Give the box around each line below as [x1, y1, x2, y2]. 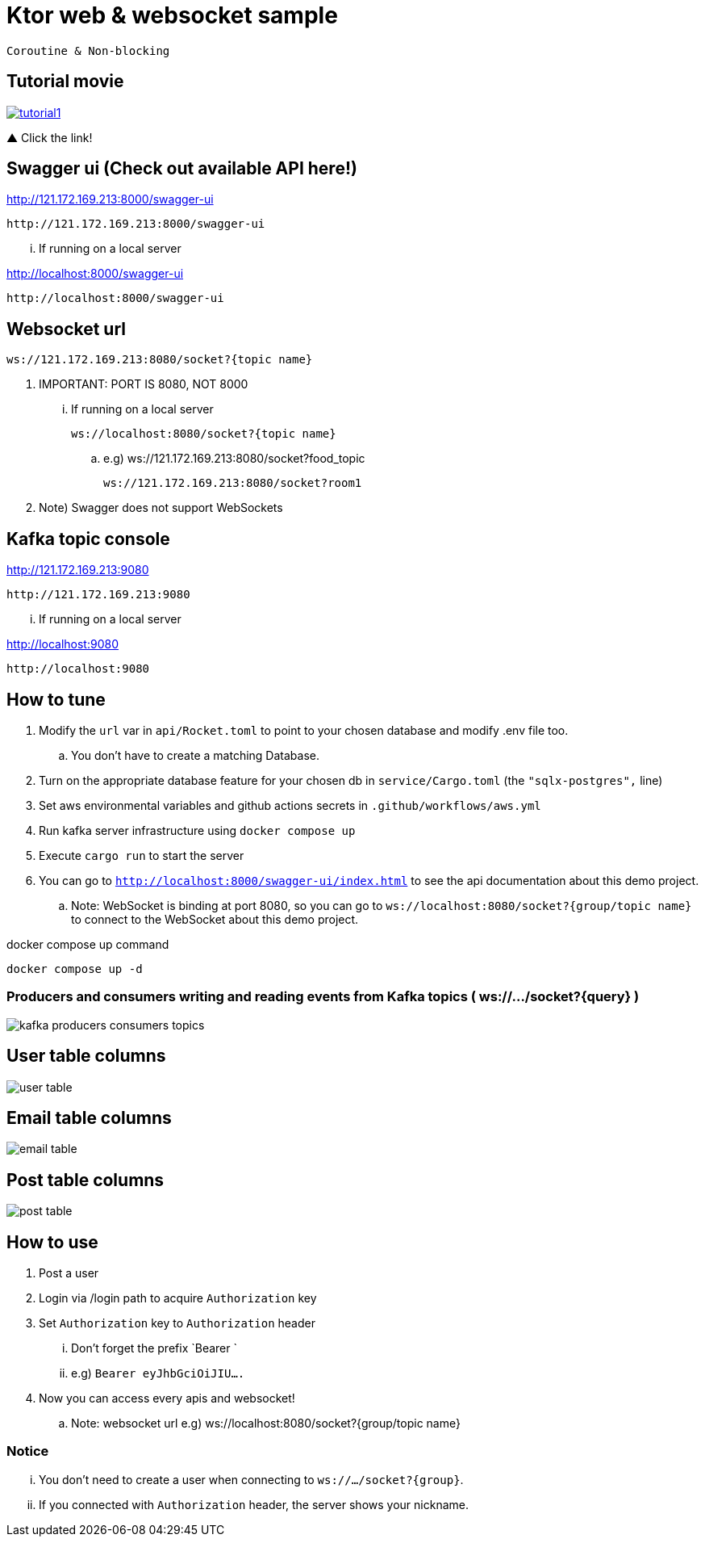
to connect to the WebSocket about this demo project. [71, 912, 359, 926]
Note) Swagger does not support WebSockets [39, 501, 283, 515]
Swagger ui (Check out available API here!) [6, 158, 357, 179]
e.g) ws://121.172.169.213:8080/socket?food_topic [103, 451, 365, 466]
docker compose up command [6, 937, 169, 951]
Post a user [39, 1266, 99, 1281]
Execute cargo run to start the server [39, 848, 244, 862]
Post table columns [6, 1169, 165, 1190]
